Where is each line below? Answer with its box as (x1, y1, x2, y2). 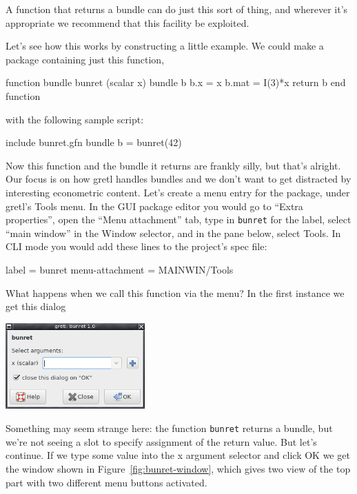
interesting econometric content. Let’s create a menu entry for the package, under (6, 185, 350, 199)
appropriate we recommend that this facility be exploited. (6, 15, 249, 30)
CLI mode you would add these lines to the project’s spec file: (6, 239, 267, 254)
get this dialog (6, 299, 66, 313)
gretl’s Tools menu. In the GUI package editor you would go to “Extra (6, 198, 303, 213)
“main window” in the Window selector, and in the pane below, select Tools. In (6, 225, 341, 240)
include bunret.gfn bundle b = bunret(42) (6, 135, 182, 150)
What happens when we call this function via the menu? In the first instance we (6, 285, 345, 300)
